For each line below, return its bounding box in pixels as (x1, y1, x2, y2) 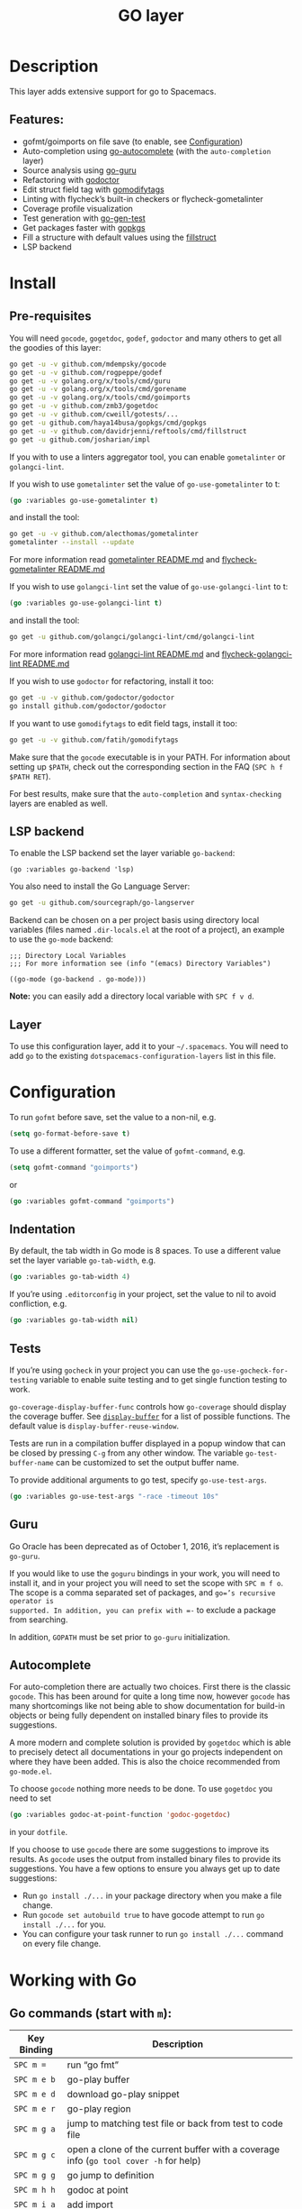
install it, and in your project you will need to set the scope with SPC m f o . (9, 1577, 284, 1588)
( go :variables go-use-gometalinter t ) (9, 496, 159, 505)
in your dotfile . (9, 1827, 68, 1838)
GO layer (118, 5, 184, 26)
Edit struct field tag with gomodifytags (22, 184, 164, 195)
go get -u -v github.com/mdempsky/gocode (9, 360, 167, 369)
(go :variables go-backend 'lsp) (9, 865, 135, 874)
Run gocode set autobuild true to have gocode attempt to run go (22, 1910, 265, 1921)
